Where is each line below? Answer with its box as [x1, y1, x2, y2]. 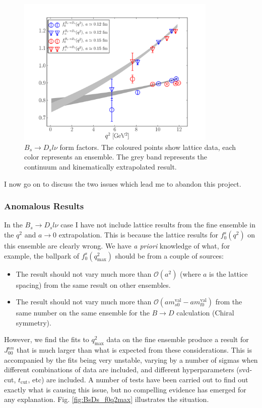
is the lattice [209, 268, 248, 279]
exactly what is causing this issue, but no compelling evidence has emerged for [4, 384, 246, 394]
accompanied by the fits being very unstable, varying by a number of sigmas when [4, 354, 258, 365]
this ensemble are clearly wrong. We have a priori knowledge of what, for [4, 240, 230, 251]
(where [180, 268, 201, 279]
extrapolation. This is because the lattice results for [58, 229, 219, 240]
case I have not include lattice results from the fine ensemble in [60, 219, 256, 230]
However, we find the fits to [4, 334, 89, 345]
